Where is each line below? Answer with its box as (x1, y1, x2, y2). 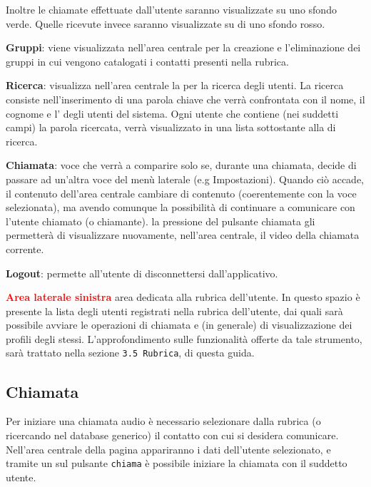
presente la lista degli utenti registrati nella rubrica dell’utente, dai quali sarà (6, 303, 343, 318)
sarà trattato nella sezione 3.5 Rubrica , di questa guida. (6, 345, 255, 360)
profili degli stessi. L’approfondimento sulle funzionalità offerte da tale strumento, (6, 331, 362, 346)
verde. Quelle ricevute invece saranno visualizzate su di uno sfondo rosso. (6, 16, 325, 31)
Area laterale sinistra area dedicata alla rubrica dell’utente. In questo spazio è (6, 289, 360, 304)
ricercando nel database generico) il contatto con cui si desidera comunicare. (6, 427, 339, 442)
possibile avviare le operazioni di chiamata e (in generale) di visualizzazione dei (6, 317, 352, 332)
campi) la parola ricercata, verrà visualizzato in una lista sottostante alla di (6, 120, 336, 135)
